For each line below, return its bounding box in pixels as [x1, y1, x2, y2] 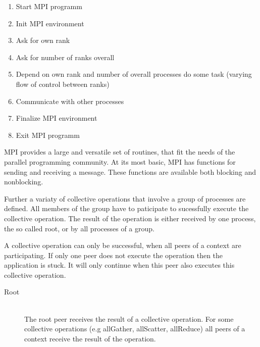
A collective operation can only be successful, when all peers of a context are [4, 240, 241, 251]
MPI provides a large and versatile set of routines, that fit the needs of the [4, 146, 235, 157]
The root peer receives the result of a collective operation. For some [24, 313, 234, 324]
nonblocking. [4, 176, 43, 187]
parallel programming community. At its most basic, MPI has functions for [4, 156, 236, 167]
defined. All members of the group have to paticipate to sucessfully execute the [4, 203, 249, 214]
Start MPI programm [16, 1, 82, 11]
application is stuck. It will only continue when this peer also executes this [4, 260, 235, 270]
